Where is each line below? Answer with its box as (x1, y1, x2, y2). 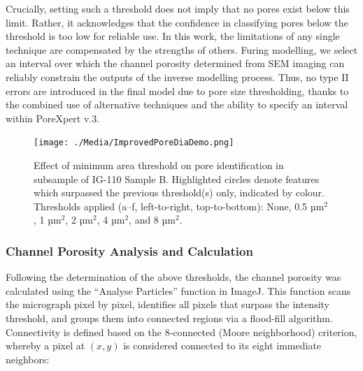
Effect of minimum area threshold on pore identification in (34, 158, 284, 172)
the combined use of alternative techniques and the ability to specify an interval (6, 97, 348, 112)
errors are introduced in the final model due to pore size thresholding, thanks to (6, 83, 349, 98)
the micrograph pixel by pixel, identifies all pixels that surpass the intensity (6, 297, 329, 312)
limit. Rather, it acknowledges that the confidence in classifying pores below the (6, 15, 348, 29)
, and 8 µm (129, 212, 176, 227)
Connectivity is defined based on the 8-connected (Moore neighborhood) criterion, (6, 324, 357, 339)
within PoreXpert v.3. (6, 110, 100, 125)
